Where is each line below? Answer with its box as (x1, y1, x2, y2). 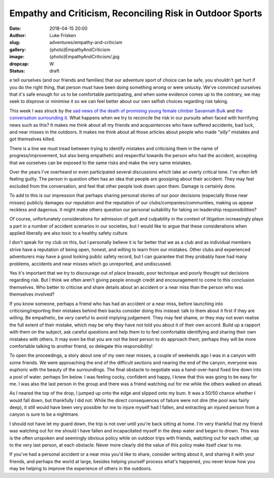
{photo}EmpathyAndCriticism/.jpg (49, 54, 120, 60)
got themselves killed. (9, 136, 55, 142)
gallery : (9, 46, 26, 53)
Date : (9, 25, 21, 31)
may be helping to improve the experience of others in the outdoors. (9, 465, 152, 471)
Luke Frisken (49, 32, 76, 38)
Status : (9, 67, 25, 73)
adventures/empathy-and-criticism (49, 40, 123, 46)
